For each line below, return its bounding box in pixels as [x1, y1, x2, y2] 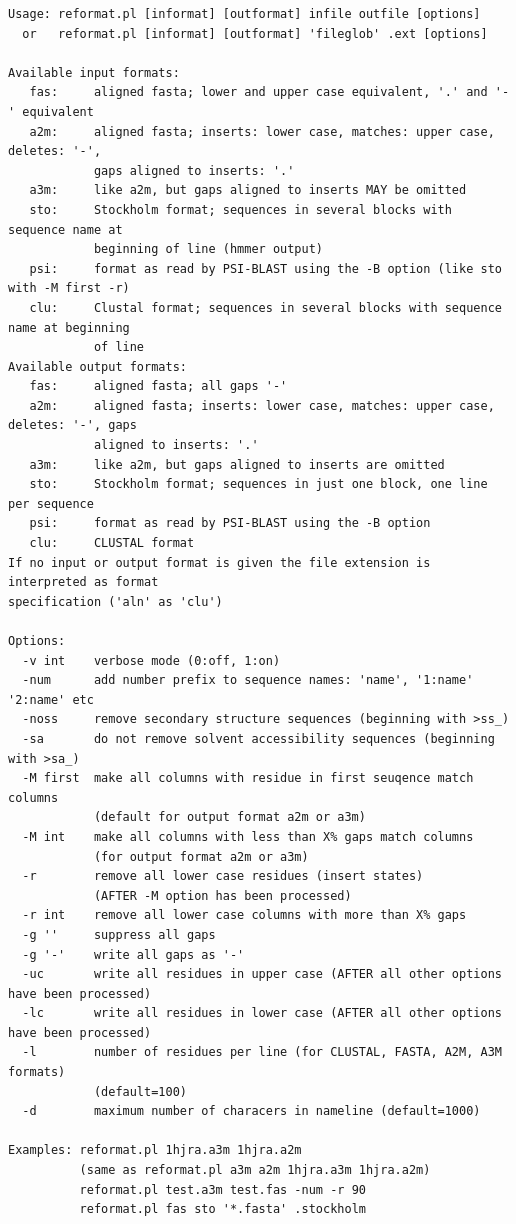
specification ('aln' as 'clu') [8, 594, 223, 609]
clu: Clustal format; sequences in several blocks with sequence [29, 300, 502, 315]
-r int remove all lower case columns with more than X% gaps [22, 908, 467, 923]
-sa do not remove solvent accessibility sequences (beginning [22, 731, 495, 746]
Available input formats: [8, 65, 180, 80]
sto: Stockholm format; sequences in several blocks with [29, 202, 452, 217]
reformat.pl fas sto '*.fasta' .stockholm [79, 1202, 366, 1217]
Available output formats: [8, 359, 187, 374]
